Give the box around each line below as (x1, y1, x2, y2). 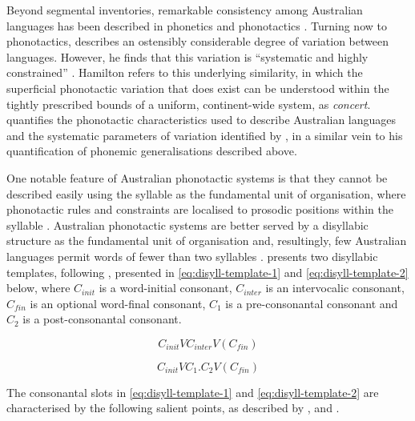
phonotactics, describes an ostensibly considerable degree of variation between (6, 33, 389, 50)
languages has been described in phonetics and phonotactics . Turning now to (6, 17, 387, 34)
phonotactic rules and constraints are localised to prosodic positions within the (6, 201, 393, 218)
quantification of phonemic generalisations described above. (6, 142, 297, 159)
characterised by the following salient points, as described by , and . (6, 399, 340, 416)
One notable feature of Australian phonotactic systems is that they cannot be (6, 169, 388, 186)
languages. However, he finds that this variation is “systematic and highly (6, 48, 369, 65)
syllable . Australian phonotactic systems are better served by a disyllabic (6, 216, 369, 233)
